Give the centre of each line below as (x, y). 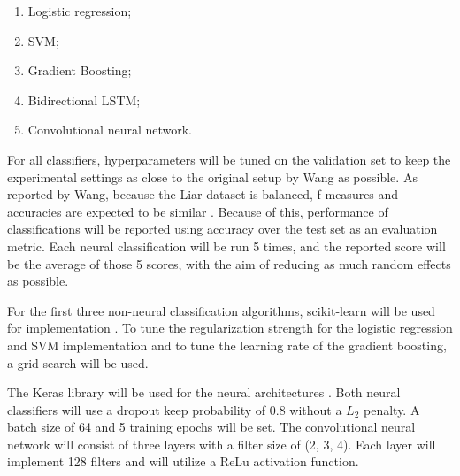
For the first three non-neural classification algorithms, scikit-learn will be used (221, 310)
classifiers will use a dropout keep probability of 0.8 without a (175, 409)
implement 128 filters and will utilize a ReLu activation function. (183, 461)
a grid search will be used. (78, 362)
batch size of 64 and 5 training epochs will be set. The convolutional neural (211, 427)
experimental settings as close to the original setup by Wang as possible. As (212, 177)
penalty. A (392, 409)
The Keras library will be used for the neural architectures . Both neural (204, 392)
